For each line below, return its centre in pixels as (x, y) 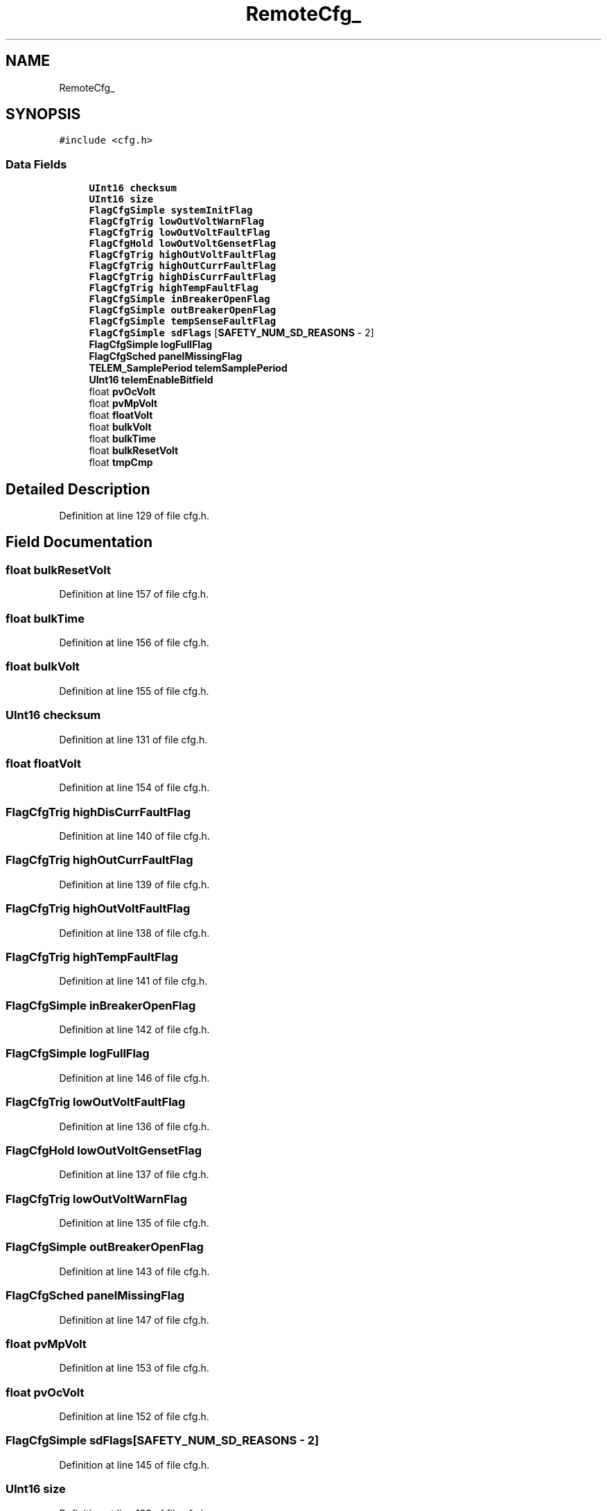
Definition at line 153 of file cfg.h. (134, 1368)
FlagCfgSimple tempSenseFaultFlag (183, 321)
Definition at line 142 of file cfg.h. (134, 1029)
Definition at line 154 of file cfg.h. (134, 788)
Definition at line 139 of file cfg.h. (134, 884)
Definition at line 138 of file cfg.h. (134, 933)
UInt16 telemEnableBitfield (151, 380)
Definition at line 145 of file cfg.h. (134, 1465)
